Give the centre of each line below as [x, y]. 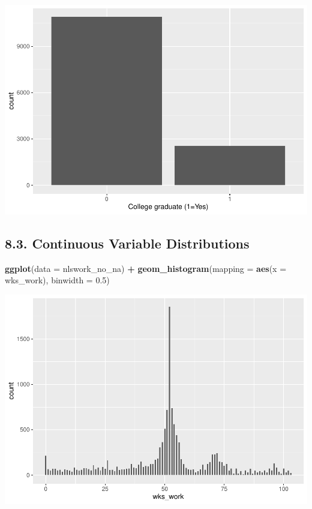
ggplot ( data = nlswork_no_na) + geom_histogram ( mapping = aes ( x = [146, 268]
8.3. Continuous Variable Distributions [127, 243]
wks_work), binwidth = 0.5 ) [57, 280]
